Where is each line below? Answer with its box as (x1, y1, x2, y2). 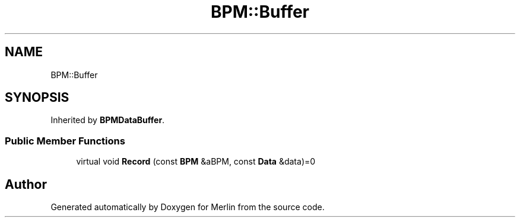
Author (5, 176, 47, 192)
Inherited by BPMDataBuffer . (50, 115, 165, 126)
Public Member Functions (5, 134, 125, 147)
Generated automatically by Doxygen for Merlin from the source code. (50, 202, 325, 213)
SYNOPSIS (5, 90, 69, 105)
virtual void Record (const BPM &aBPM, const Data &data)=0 (76, 156, 316, 167)
